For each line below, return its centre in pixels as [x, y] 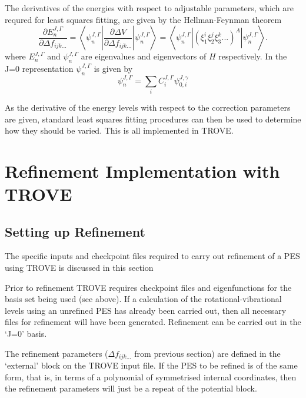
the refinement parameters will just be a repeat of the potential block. [131, 388]
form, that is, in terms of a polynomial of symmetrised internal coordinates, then [151, 377]
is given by [113, 68]
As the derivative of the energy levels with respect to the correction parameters [148, 107]
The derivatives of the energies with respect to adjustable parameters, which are [149, 8]
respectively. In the [253, 56]
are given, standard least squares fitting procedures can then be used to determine [153, 119]
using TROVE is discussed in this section [79, 268]
